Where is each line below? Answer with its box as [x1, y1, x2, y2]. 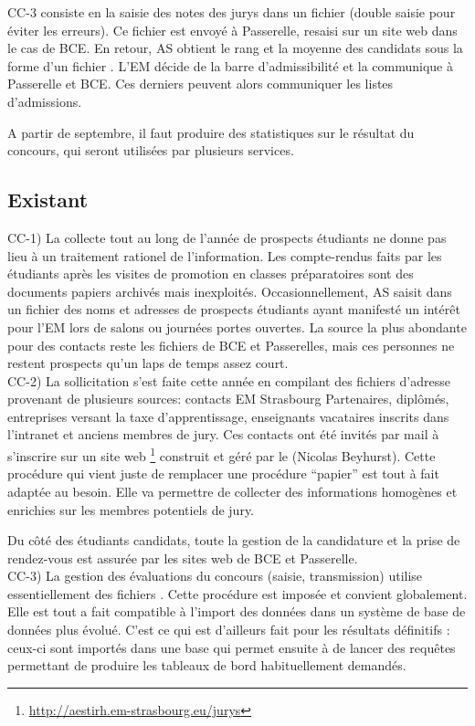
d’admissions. [7, 91, 82, 110]
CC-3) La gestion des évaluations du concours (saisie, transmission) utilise [7, 566, 423, 585]
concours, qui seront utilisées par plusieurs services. [7, 141, 294, 160]
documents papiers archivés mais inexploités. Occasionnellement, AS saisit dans [7, 281, 452, 300]
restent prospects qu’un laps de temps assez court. [7, 353, 289, 373]
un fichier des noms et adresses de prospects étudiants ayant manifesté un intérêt [7, 300, 460, 319]
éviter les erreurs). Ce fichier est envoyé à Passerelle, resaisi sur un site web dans [7, 20, 458, 39]
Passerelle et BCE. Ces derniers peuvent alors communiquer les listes [7, 74, 394, 93]
